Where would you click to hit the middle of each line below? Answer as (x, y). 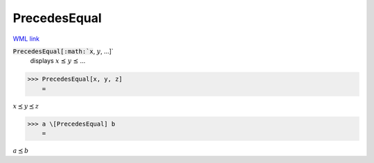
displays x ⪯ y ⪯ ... (58, 61)
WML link (26, 39)
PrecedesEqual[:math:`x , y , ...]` (63, 51)
